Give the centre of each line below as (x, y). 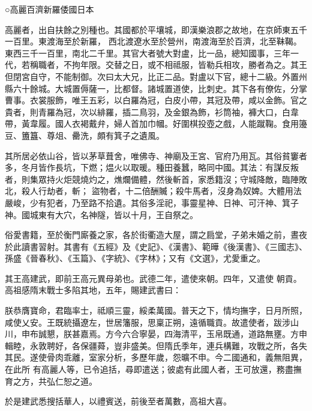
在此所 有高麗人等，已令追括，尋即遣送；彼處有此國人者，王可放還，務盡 (149, 369)
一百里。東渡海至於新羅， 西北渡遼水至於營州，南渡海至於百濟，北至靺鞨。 (153, 41)
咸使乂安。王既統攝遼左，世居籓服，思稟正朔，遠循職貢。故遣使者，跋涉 (148, 322)
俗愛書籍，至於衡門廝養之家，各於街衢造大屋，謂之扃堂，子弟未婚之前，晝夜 (156, 235)
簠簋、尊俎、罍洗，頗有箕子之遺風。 (93, 135)
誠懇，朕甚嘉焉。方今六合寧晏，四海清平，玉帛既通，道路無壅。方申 (172, 334)
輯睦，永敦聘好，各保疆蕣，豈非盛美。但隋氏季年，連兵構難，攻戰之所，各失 (156, 345)
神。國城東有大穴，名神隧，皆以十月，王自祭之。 (101, 214)
